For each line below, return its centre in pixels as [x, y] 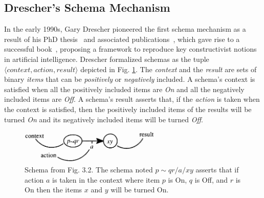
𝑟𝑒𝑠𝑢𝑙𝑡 [66, 70]
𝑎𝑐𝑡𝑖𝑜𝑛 [43, 70]
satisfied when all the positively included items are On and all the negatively [124, 89]
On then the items [53, 190]
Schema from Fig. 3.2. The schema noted [89, 169]
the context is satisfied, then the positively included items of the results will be [128, 109]
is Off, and [211, 179]
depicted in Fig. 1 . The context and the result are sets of [169, 69]
